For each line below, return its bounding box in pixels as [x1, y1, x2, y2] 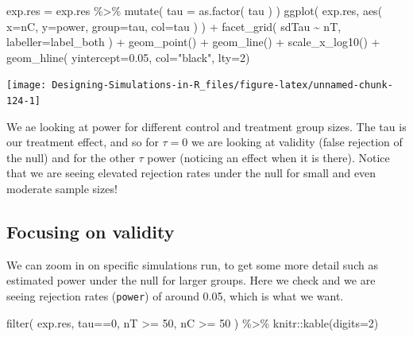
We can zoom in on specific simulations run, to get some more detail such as [6, 256, 378, 273]
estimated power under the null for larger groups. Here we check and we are [6, 272, 376, 289]
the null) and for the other [6, 149, 135, 165]
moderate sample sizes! [6, 180, 118, 197]
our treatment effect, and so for [6, 134, 159, 150]
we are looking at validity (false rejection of [191, 134, 403, 150]
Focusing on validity [6, 219, 175, 244]
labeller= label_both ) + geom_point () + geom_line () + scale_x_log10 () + [6, 33, 380, 50]
